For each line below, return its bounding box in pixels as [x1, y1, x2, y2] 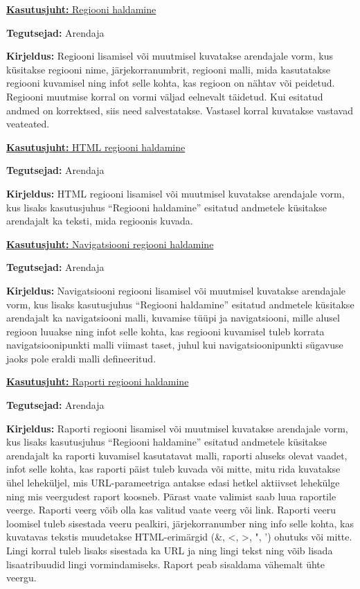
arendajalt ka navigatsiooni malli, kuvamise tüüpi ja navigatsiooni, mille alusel [6, 310, 340, 325]
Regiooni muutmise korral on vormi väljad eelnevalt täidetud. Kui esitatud [6, 89, 323, 103]
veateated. [6, 116, 50, 131]
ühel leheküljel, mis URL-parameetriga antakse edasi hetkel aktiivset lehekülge [6, 475, 340, 490]
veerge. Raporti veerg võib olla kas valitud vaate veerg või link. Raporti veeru [6, 502, 336, 517]
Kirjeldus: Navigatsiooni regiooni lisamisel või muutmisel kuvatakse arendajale [6, 283, 346, 297]
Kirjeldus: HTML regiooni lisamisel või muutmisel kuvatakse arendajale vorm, [6, 186, 345, 200]
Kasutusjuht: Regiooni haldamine [6, 2, 156, 16]
